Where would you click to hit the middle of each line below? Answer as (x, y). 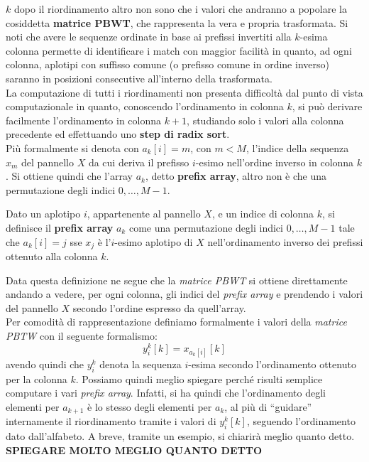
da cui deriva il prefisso (139, 162)
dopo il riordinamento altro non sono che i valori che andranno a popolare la (180, 9)
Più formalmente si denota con (72, 147)
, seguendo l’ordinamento (301, 421)
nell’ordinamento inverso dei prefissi (285, 241)
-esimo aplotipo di (154, 241)
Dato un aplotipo (43, 214)
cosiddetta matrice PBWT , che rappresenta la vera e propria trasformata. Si (177, 22)
